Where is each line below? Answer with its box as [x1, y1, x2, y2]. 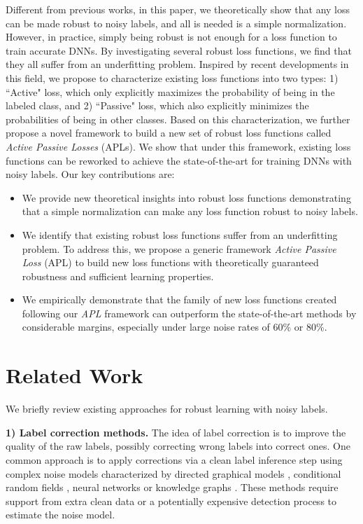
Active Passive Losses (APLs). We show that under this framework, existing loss [6, 139, 351, 153]
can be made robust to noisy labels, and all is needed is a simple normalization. [6, 15, 347, 30]
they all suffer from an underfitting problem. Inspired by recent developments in [6, 57, 349, 71]
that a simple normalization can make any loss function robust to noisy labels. [22, 204, 358, 219]
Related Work [6, 361, 143, 389]
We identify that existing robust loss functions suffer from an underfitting [22, 227, 338, 242]
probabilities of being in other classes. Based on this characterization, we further [6, 111, 350, 126]
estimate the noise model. [6, 507, 115, 522]
